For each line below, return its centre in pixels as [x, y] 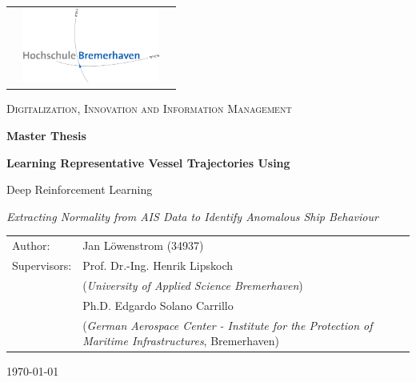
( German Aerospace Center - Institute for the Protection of [228, 325]
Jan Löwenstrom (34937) [143, 245]
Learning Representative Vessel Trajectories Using [148, 162]
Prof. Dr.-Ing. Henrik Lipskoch [158, 265]
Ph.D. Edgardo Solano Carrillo [158, 305]
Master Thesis [46, 136]
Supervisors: [42, 265]
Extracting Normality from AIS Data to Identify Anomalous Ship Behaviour [192, 216]
